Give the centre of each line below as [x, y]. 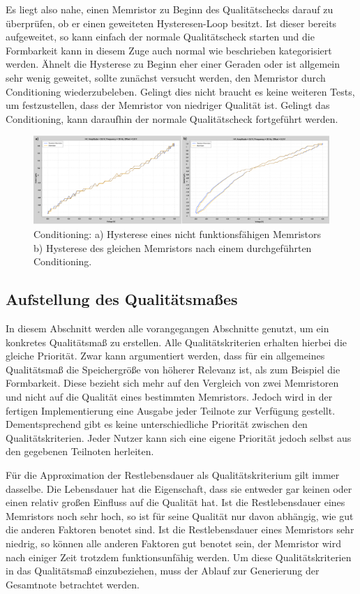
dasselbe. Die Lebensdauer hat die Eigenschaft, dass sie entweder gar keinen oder [179, 488]
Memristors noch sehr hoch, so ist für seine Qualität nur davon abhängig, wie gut [180, 515]
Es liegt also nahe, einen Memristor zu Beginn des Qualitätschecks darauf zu [170, 9]
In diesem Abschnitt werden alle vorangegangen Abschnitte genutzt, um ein [167, 328]
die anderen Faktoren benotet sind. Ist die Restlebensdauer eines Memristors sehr [180, 529]
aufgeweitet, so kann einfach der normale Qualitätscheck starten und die [160, 37]
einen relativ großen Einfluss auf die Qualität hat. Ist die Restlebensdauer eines [175, 502]
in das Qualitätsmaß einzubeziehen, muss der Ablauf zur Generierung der [163, 571]
